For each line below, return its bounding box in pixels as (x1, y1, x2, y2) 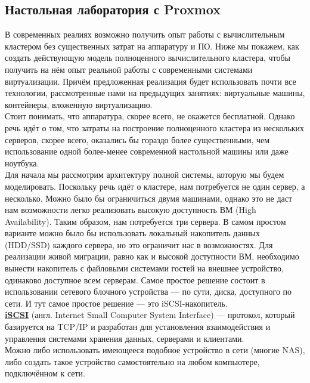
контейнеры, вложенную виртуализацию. (5, 98, 153, 110)
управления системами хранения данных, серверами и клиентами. (5, 332, 244, 344)
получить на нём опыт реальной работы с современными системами (5, 63, 253, 75)
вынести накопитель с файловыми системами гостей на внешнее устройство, (5, 262, 284, 274)
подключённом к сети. (5, 367, 85, 379)
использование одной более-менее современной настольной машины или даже (5, 145, 289, 157)
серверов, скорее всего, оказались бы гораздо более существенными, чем (5, 133, 270, 146)
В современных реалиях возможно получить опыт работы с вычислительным (5, 28, 285, 41)
